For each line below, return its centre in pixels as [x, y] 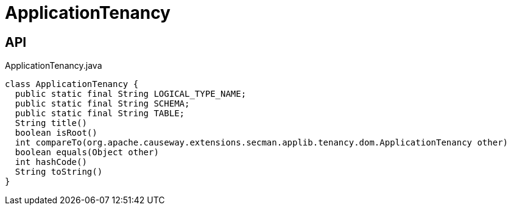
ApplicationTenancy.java [54, 66]
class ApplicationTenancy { [72, 84]
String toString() [59, 172]
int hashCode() [51, 162]
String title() [51, 123]
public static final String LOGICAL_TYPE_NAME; [131, 94]
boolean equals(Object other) [87, 152]
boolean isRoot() [56, 133]
